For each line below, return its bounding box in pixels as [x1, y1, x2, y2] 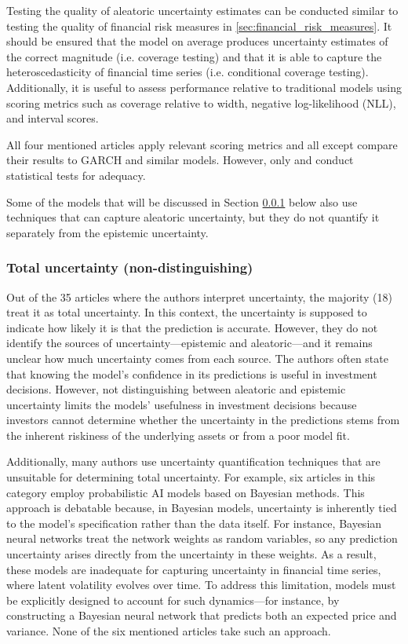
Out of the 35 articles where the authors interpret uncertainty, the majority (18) [6, 288, 393, 305]
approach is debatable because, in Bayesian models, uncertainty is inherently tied [6, 499, 397, 516]
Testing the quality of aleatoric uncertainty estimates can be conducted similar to [6, 2, 399, 18]
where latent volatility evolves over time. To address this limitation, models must [6, 576, 396, 593]
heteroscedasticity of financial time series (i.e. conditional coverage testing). [6, 64, 369, 80]
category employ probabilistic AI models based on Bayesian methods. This [6, 484, 365, 500]
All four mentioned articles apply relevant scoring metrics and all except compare [6, 136, 398, 152]
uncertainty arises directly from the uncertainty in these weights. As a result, [6, 546, 377, 562]
